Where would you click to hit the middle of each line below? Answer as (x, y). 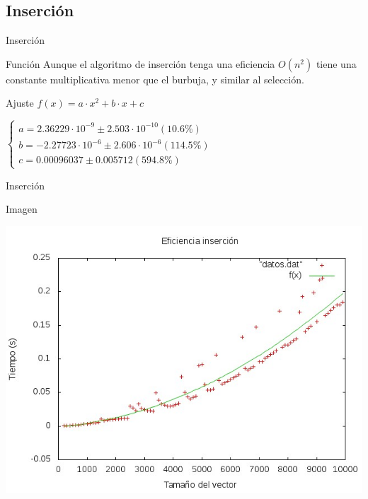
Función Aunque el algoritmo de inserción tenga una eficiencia (140, 63)
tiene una (336, 63)
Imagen (22, 209)
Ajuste (20, 103)
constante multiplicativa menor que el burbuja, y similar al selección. (155, 79)
